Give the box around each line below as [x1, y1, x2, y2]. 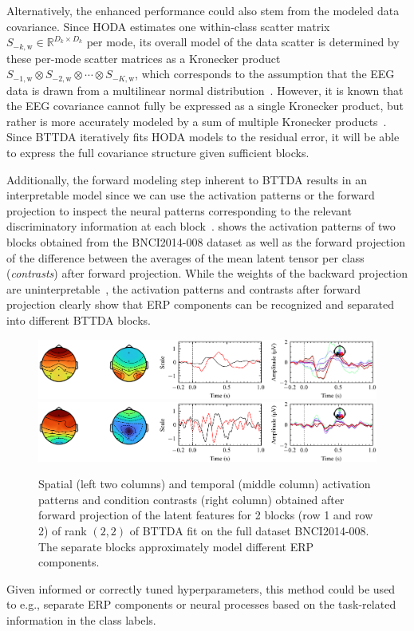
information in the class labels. [6, 611, 156, 628]
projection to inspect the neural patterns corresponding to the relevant [6, 202, 352, 219]
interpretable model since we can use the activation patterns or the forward [6, 187, 375, 203]
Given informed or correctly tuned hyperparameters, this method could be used [6, 580, 396, 597]
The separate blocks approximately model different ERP [38, 538, 314, 554]
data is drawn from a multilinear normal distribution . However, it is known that [6, 81, 404, 98]
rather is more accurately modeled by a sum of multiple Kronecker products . [6, 112, 387, 129]
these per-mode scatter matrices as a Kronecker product [6, 49, 281, 66]
